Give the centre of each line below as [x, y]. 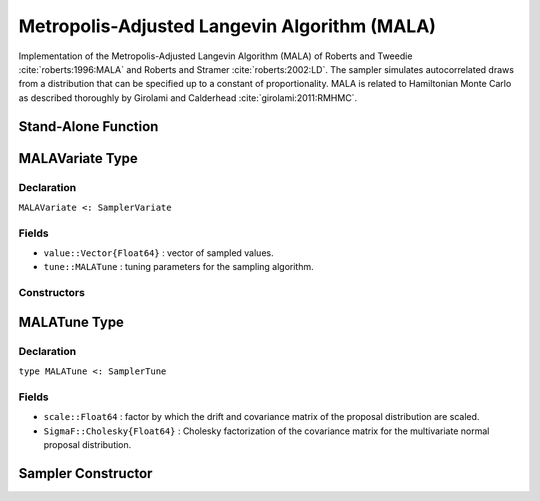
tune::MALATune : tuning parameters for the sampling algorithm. [178, 267]
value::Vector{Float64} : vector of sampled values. [158, 253]
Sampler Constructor [85, 473]
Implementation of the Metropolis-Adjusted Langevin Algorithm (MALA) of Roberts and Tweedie [215, 56]
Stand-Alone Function [88, 126]
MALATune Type [71, 321]
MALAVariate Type [78, 158]
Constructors [51, 293]
